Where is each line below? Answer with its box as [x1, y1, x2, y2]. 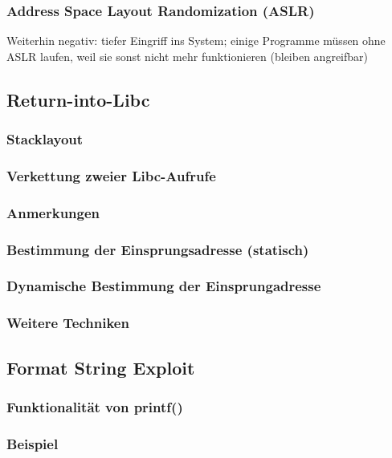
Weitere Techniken [6, 313, 129, 333]
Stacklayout [6, 129, 84, 149]
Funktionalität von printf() [6, 396, 183, 416]
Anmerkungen [6, 202, 100, 222]
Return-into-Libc [6, 87, 150, 111]
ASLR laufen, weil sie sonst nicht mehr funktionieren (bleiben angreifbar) [6, 47, 368, 64]
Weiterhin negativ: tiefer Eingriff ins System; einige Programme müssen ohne [6, 32, 386, 49]
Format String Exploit [6, 355, 195, 379]
